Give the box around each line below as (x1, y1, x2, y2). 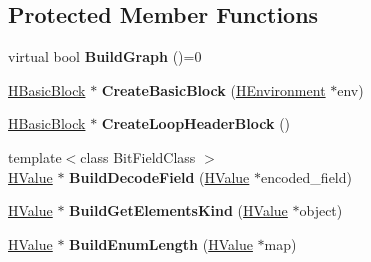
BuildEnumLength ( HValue (69, 233, 253, 254)
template (8, 146, 62, 167)
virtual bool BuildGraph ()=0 (8, 46, 202, 67)
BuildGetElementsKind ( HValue (69, 200, 288, 221)
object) (299, 200, 343, 221)
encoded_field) (260, 166, 352, 187)
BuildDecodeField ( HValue (69, 166, 250, 187)
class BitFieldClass (80, 146, 196, 167)
